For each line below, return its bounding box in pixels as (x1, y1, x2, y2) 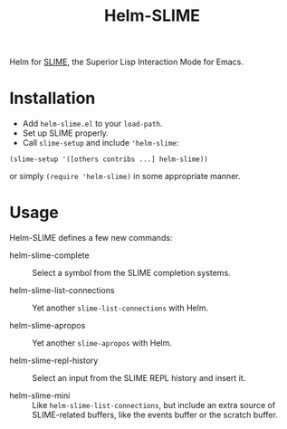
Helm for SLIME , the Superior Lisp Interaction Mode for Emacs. (9, 56, 244, 68)
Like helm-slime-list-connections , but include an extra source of (32, 400, 276, 411)
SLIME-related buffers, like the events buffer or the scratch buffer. (32, 409, 278, 421)
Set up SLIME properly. (22, 128, 109, 138)
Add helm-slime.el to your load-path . (22, 119, 163, 129)
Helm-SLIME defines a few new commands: (9, 233, 173, 243)
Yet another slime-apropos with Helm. (32, 338, 172, 348)
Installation (9, 88, 96, 109)
